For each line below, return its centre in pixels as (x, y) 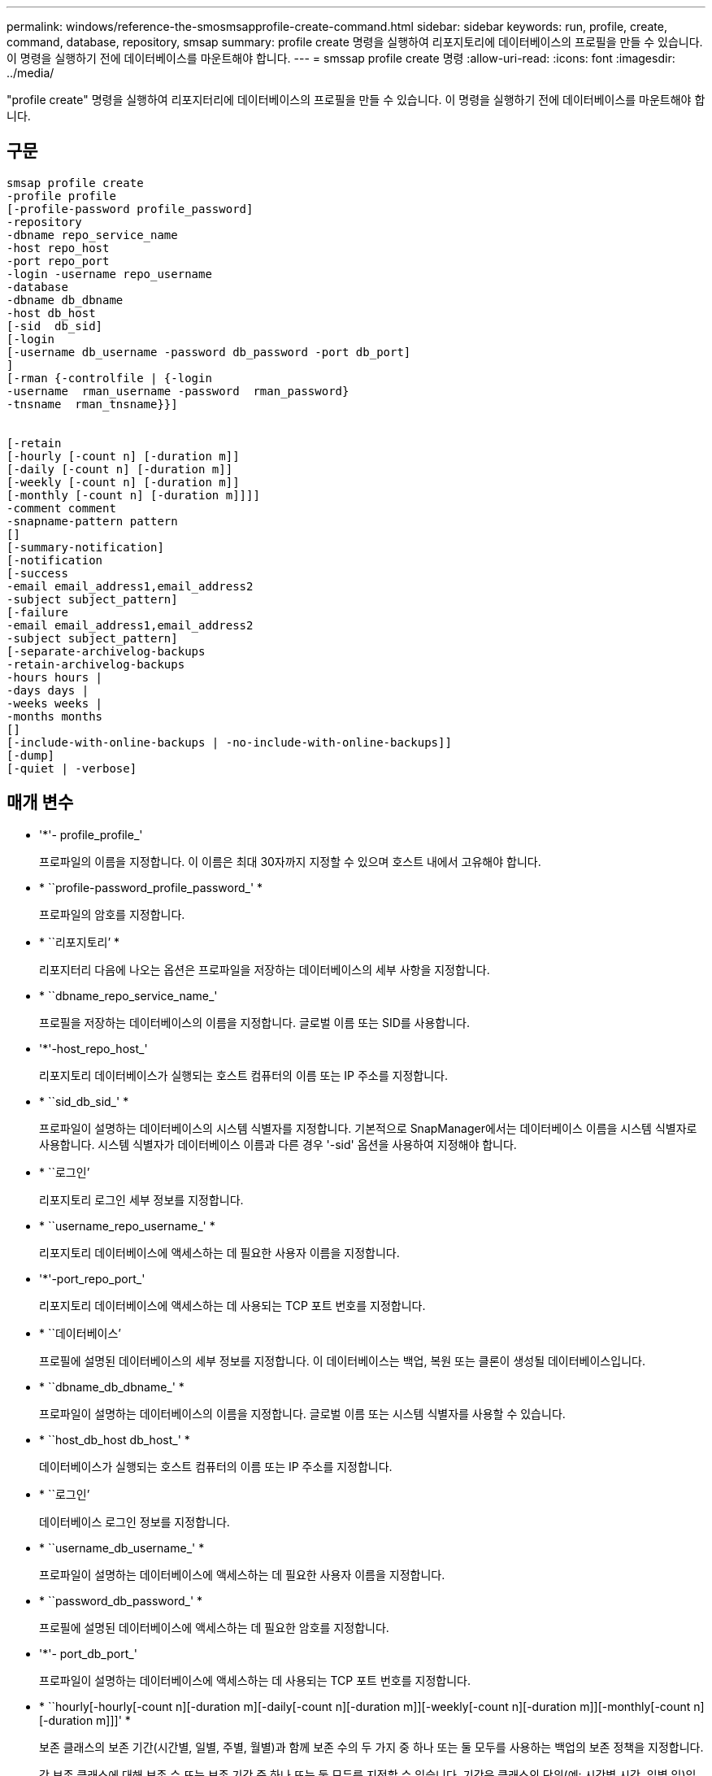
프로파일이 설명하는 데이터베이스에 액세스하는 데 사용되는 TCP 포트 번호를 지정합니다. (255, 1680)
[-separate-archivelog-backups (106, 651)
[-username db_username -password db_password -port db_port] (209, 352)
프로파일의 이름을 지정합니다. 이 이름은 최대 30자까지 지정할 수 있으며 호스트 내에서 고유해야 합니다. (290, 861)
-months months (55, 716)
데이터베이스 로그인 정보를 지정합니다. (135, 1521)
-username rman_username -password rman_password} (178, 391)
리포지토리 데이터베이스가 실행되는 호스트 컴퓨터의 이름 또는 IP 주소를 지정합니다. (243, 1075)
